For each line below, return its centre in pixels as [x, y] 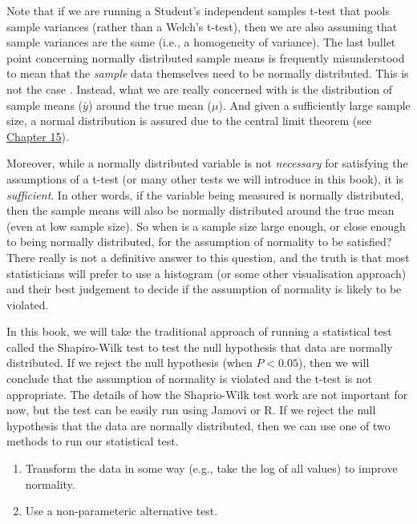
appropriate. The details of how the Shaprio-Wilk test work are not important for [207, 394]
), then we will [334, 363]
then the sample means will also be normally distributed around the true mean [200, 210]
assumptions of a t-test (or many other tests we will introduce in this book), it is [205, 178]
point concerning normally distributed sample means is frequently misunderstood [206, 57]
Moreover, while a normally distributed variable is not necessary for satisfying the [207, 163]
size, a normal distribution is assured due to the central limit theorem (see [189, 121]
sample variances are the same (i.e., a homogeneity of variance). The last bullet [201, 42]
